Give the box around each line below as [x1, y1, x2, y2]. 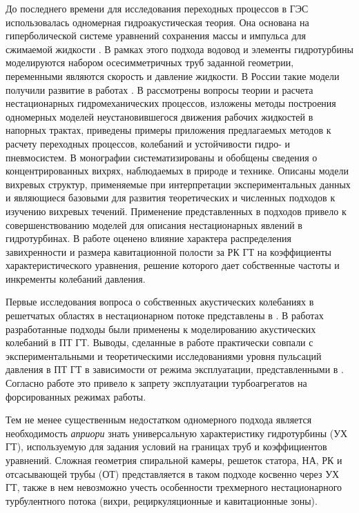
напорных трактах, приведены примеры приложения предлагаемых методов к [6, 123, 331, 137]
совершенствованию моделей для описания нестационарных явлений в [6, 217, 302, 232]
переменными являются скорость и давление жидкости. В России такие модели [6, 68, 340, 83]
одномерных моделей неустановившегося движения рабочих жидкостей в [6, 109, 313, 123]
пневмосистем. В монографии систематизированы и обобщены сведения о [6, 150, 318, 164]
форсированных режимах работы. [6, 389, 146, 403]
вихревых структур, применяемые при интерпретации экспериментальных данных [6, 177, 351, 191]
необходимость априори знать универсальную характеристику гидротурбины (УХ [6, 425, 348, 440]
